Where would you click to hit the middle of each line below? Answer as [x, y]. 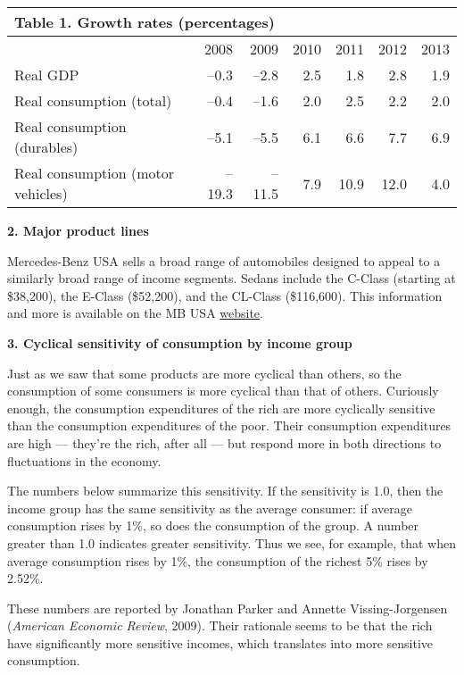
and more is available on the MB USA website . [135, 313]
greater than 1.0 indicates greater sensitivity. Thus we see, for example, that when [232, 542]
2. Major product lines [78, 230]
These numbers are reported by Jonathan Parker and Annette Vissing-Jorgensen [228, 608]
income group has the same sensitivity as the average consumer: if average [210, 508]
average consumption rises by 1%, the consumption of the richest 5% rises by [218, 560]
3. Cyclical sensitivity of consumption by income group [180, 342]
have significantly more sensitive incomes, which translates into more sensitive [220, 642]
